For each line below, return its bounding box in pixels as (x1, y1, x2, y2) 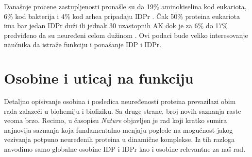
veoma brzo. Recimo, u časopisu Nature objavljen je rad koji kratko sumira (4, 115, 227, 125)
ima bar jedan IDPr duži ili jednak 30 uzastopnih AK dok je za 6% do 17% (4, 20, 228, 31)
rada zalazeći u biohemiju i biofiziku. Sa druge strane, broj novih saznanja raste (4, 105, 241, 116)
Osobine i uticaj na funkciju (4, 68, 194, 88)
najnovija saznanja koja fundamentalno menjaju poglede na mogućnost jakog (4, 124, 233, 135)
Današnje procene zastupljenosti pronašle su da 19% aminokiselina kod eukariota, (4, 1, 247, 11)
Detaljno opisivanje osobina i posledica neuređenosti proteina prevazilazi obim (4, 96, 236, 106)
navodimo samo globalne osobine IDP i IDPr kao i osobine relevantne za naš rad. (4, 144, 246, 154)
